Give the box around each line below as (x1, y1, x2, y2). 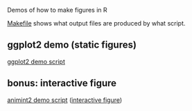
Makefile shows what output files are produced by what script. (7, 19, 186, 27)
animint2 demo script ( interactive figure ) (7, 96, 123, 104)
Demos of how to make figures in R (7, 6, 107, 14)
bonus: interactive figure (7, 77, 116, 89)
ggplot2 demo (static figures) (7, 39, 137, 51)
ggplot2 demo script (7, 57, 66, 65)
